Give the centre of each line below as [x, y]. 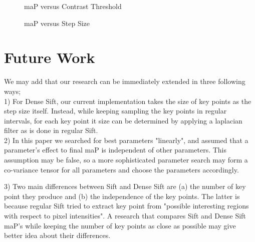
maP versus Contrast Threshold [73, 6]
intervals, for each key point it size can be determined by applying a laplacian [123, 120]
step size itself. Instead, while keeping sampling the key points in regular [115, 111]
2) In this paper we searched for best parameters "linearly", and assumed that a [126, 140]
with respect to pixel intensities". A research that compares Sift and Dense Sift [125, 216]
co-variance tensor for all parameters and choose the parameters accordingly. [121, 169]
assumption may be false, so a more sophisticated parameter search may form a [126, 160]
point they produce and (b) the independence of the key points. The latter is [122, 196]
